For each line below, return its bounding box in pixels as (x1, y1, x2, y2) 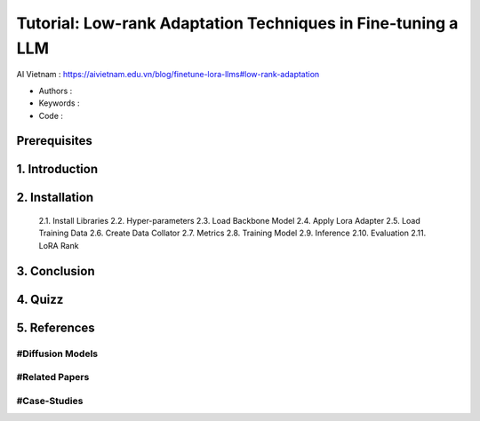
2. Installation (16, 190, 94, 205)
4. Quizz (16, 291, 64, 306)
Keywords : (38, 98, 80, 108)
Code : (38, 110, 64, 121)
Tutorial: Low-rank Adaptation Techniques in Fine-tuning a (16, 13, 459, 33)
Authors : (38, 85, 73, 96)
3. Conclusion (16, 263, 95, 279)
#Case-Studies (16, 394, 84, 407)
